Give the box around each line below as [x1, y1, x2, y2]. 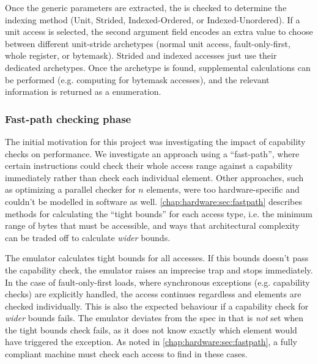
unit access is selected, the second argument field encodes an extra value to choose [5, 25, 313, 38]
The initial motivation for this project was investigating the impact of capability [5, 135, 306, 147]
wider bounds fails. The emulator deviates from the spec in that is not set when [5, 311, 304, 324]
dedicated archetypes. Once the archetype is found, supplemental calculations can [5, 61, 311, 73]
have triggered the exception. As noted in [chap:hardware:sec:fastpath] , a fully [5, 335, 297, 348]
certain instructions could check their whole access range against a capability [5, 159, 293, 172]
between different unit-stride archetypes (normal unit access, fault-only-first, [5, 37, 290, 50]
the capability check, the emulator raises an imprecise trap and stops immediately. [5, 263, 313, 276]
